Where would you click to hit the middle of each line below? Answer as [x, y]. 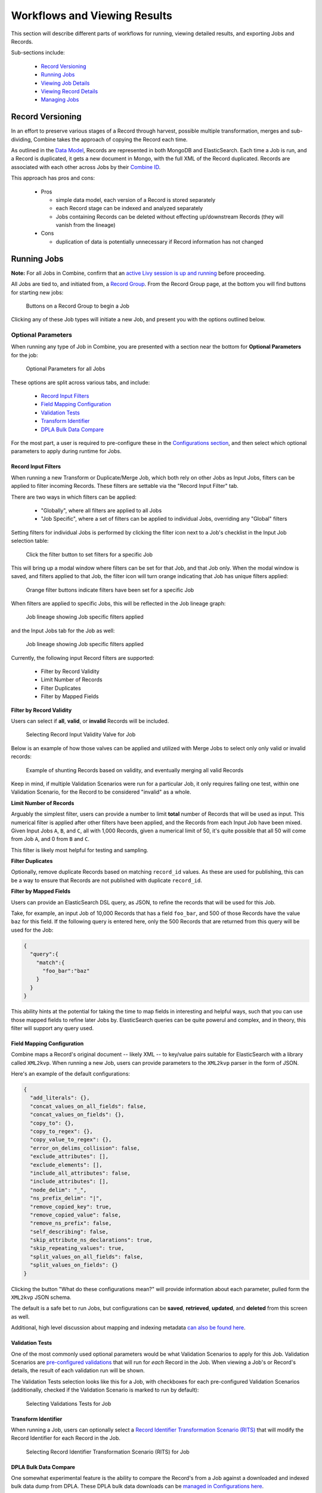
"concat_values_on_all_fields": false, [88, 1106]
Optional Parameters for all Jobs [66, 369]
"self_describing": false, [69, 1231]
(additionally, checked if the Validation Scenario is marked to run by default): [105, 1390]
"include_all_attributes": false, [80, 1173]
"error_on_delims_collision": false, [85, 1148]
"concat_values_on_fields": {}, [77, 1115]
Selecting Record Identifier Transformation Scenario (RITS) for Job [108, 1452]
